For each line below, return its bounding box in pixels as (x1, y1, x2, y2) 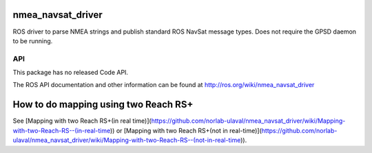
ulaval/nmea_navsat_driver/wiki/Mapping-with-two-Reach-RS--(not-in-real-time (12, 136, 241, 144)
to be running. (12, 36, 53, 45)
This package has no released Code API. (12, 69, 129, 77)
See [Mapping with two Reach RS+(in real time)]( (12, 117, 152, 125)
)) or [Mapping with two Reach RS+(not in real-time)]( (110, 126, 262, 134)
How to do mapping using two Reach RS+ (12, 99, 194, 110)
